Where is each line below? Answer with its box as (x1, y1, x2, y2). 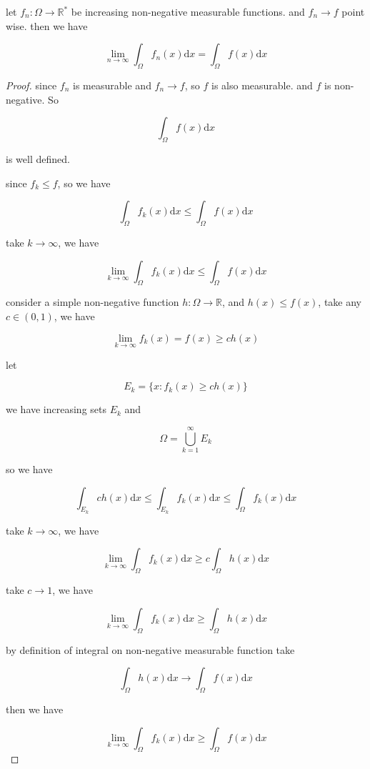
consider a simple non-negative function (6, 294, 179, 309)
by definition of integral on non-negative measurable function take (6, 642, 295, 657)
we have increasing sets (6, 402, 107, 417)
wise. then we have (6, 18, 88, 33)
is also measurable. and (211, 77, 313, 92)
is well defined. (6, 151, 70, 166)
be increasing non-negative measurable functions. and (71, 4, 305, 19)
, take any (318, 294, 362, 309)
